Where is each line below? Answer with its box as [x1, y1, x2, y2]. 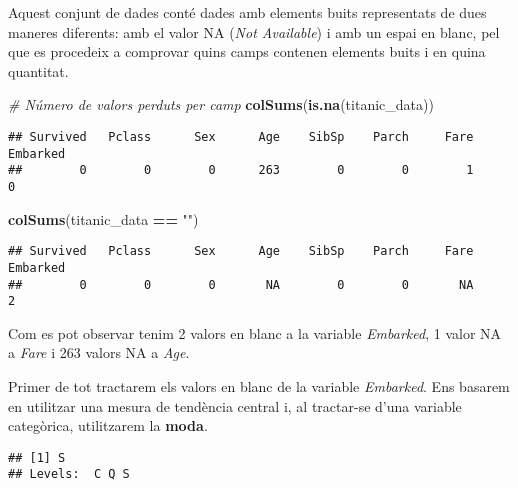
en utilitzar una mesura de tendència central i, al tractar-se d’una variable [8, 395, 462, 416]
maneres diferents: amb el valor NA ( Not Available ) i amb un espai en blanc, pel [8, 21, 500, 42]
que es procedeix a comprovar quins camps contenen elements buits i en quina [8, 41, 486, 62]
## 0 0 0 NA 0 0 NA [8, 277, 474, 292]
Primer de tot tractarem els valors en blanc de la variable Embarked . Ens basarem [8, 376, 510, 396]
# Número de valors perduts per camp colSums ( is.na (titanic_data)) [8, 94, 434, 115]
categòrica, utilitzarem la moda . [8, 415, 208, 436]
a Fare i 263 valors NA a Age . [8, 342, 190, 363]
